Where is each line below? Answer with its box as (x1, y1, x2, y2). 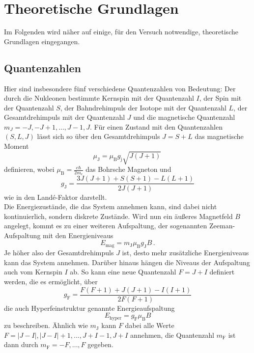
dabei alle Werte (125, 320, 174, 330)
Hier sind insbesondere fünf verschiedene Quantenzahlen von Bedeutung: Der (4, 83, 236, 93)
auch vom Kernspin (4, 267, 62, 277)
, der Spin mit (199, 93, 242, 103)
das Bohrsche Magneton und (85, 164, 171, 174)
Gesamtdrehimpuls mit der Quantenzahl (4, 112, 125, 122)
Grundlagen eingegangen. (4, 36, 80, 46)
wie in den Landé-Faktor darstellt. (4, 191, 107, 202)
